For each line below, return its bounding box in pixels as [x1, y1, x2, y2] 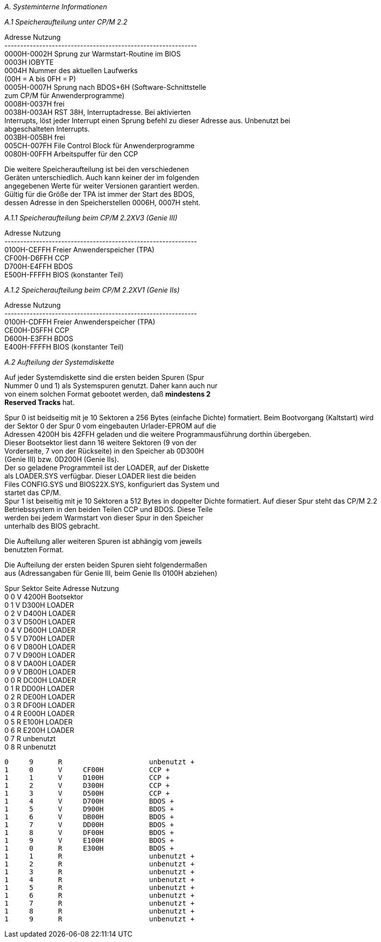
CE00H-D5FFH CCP [4, 326, 69, 334]
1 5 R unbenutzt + [4, 884, 195, 891]
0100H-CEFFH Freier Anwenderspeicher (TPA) [4, 245, 154, 254]
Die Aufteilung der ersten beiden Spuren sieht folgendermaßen [4, 561, 207, 569]
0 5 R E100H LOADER [4, 718, 73, 726]
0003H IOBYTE [4, 58, 54, 66]
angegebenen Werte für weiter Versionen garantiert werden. [4, 182, 200, 190]
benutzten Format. [4, 545, 64, 554]
